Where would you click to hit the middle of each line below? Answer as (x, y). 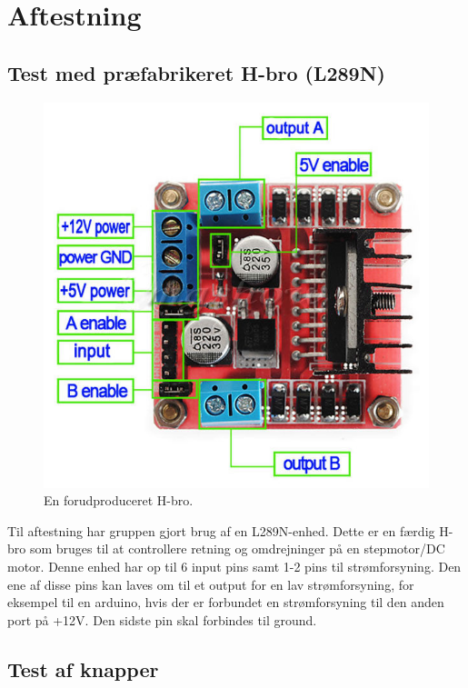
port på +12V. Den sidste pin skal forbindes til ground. (162, 619)
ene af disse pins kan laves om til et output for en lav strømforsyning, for (211, 584)
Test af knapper (83, 668)
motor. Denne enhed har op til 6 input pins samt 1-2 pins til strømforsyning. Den (234, 566)
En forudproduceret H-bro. (119, 500)
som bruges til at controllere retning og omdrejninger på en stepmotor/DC (237, 548)
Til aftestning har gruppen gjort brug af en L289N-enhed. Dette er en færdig (221, 530)
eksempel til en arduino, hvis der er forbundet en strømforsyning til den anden (226, 602)
